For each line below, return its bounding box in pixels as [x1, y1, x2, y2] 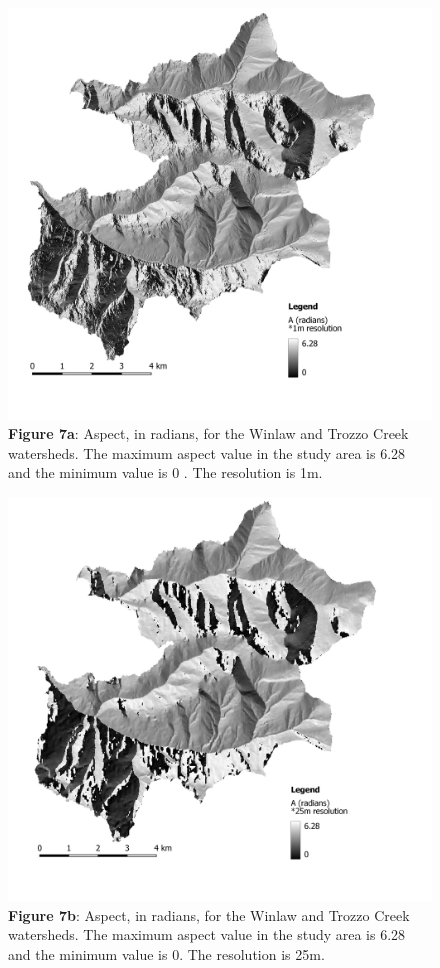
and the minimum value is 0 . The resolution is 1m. [8, 462, 323, 483]
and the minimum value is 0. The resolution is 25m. [8, 943, 325, 964]
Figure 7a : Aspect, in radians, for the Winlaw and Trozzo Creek [8, 423, 409, 444]
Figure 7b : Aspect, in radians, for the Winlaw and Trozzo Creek [8, 904, 410, 925]
